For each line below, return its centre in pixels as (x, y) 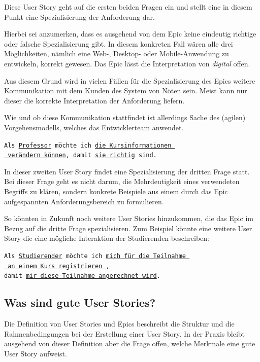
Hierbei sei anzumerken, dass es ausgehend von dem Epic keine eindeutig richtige (130, 34)
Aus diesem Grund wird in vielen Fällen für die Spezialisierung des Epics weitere (130, 80)
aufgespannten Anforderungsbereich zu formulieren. (84, 201)
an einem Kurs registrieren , (59, 266)
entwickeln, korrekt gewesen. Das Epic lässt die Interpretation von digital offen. (127, 63)
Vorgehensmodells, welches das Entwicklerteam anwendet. (94, 127)
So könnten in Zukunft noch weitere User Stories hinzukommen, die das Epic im (129, 218)
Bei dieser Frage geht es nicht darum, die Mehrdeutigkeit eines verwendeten (122, 181)
